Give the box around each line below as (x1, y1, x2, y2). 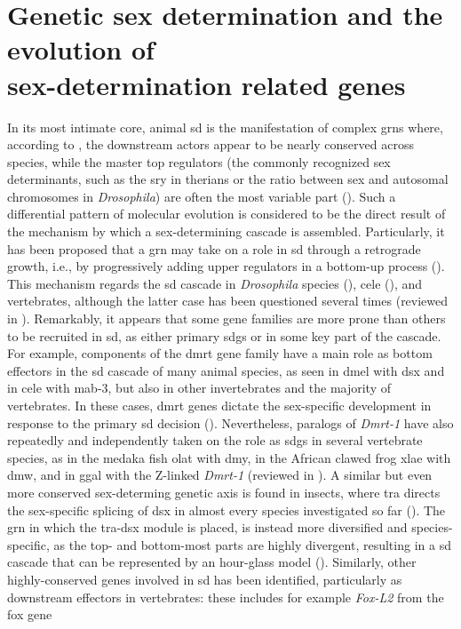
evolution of (7, 31, 155, 68)
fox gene (7, 605, 52, 624)
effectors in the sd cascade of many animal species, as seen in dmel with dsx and (7, 361, 445, 379)
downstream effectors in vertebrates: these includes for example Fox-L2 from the (7, 587, 444, 606)
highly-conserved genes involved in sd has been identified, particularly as (7, 569, 402, 588)
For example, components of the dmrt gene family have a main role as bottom (7, 344, 433, 362)
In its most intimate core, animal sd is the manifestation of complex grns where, (7, 117, 443, 136)
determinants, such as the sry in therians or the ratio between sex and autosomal (7, 170, 449, 188)
